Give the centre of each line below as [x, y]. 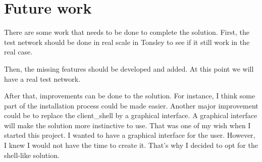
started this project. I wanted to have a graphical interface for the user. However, [130, 135]
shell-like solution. [32, 155]
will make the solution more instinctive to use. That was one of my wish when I [127, 125]
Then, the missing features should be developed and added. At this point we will [129, 68]
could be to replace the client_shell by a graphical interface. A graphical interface [131, 115]
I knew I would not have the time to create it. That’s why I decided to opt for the [131, 145]
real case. [18, 52]
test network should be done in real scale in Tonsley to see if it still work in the [127, 42]
